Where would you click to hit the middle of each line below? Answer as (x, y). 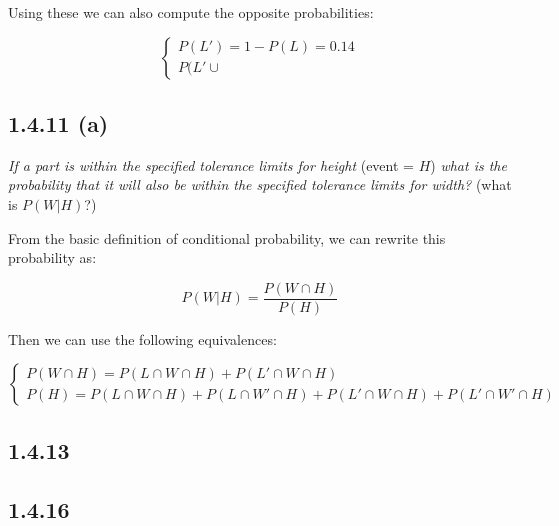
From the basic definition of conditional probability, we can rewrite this (227, 237)
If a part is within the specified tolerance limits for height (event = (211, 164)
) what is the (468, 164)
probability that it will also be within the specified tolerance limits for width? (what (260, 184)
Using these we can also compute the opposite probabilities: (191, 12)
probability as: (52, 257)
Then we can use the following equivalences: (142, 338)
